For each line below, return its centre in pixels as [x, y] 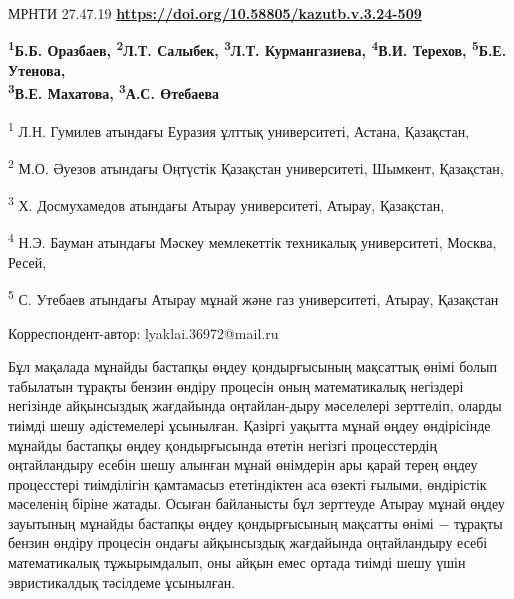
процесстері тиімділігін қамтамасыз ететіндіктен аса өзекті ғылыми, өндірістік [247, 483]
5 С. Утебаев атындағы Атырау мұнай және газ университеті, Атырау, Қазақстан [253, 297]
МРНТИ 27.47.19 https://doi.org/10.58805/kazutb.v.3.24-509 [215, 13]
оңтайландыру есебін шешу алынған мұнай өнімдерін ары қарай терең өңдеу [243, 464]
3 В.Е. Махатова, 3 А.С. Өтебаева [114, 92]
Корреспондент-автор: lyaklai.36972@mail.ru [143, 332]
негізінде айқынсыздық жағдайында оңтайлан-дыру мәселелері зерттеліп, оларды [255, 405]
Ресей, [27, 261]
